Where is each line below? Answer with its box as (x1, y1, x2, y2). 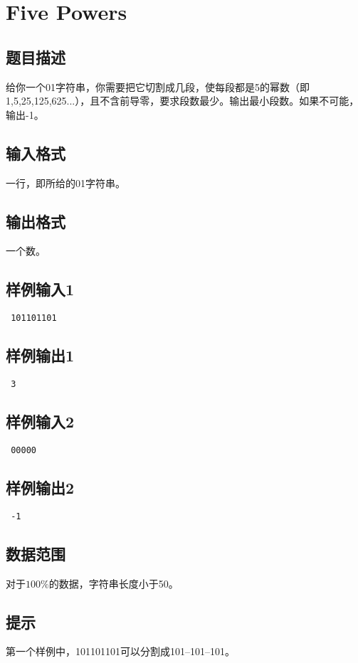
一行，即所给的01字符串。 (6, 175, 125, 190)
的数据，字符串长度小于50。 (48, 576, 179, 590)
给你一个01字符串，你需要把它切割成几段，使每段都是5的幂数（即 (6, 79, 310, 94)
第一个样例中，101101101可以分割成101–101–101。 (6, 644, 235, 659)
